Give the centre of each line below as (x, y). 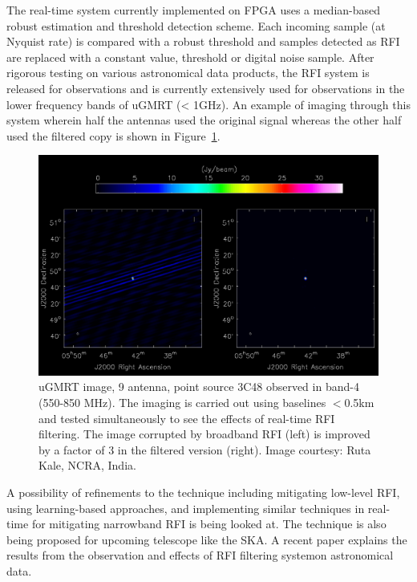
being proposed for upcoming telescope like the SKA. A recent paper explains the (207, 539)
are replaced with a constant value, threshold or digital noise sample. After (190, 57)
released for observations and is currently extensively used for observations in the (206, 88)
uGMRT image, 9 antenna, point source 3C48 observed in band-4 (199, 387)
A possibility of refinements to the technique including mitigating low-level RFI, (203, 492)
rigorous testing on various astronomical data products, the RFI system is (188, 73)
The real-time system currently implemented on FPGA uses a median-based (194, 10)
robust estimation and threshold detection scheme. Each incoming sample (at (196, 25)
